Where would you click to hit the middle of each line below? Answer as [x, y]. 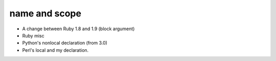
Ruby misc [33, 35]
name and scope [45, 13]
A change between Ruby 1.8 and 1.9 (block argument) [78, 29]
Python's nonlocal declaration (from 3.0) [65, 43]
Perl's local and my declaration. [55, 50]
